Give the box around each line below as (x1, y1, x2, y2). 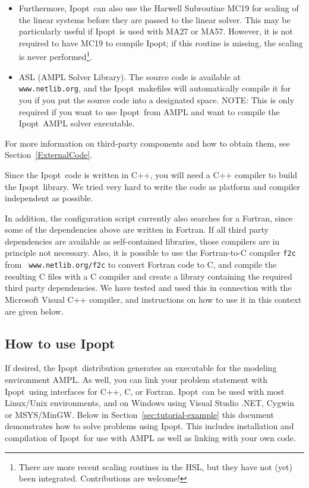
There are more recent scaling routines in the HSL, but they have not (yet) (18, 460, 292, 473)
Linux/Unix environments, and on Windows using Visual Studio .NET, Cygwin (5, 397, 294, 409)
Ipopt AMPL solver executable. (18, 117, 135, 129)
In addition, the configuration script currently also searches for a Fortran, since (5, 211, 293, 224)
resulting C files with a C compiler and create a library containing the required (5, 270, 292, 282)
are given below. (5, 305, 64, 317)
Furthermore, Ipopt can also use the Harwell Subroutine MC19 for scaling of (18, 2, 299, 14)
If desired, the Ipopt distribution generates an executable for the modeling (5, 362, 277, 374)
